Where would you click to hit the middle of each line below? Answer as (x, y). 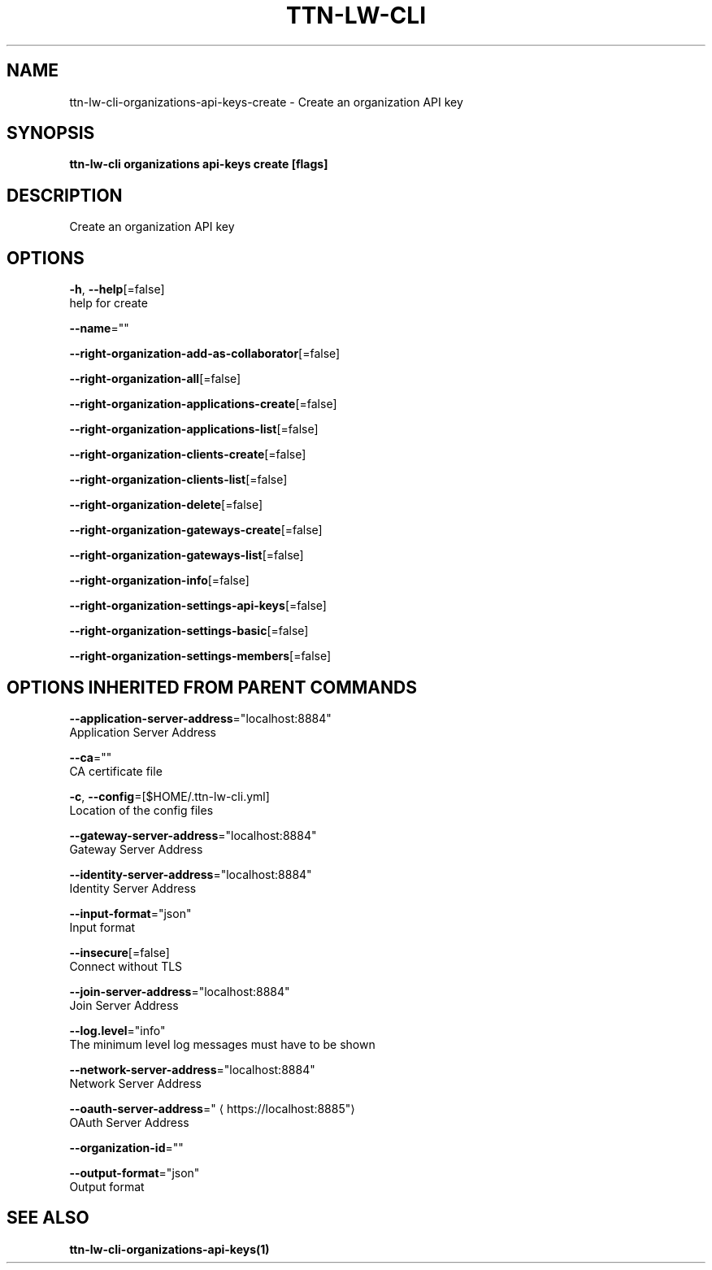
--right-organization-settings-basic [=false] (189, 631)
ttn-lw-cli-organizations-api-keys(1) (169, 1249)
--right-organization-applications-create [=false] (203, 404)
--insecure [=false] (119, 952)
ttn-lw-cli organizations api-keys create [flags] (199, 164)
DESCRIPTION (65, 195)
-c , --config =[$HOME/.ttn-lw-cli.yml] (169, 796)
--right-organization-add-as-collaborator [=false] (205, 354)
